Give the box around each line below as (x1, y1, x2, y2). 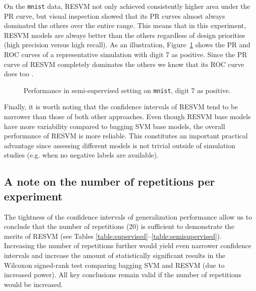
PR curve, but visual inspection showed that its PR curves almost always (4, 10, 225, 21)
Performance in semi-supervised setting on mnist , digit (24, 85, 189, 95)
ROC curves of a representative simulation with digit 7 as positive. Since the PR (4, 49, 247, 60)
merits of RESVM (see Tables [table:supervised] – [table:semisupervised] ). (4, 230, 222, 241)
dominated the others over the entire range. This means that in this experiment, (4, 20, 246, 31)
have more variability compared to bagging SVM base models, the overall (4, 121, 225, 131)
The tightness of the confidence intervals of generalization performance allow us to (4, 211, 252, 222)
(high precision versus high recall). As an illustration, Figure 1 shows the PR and (4, 39, 251, 50)
